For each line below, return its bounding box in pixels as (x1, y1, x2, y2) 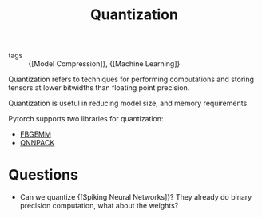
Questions (8, 166, 78, 184)
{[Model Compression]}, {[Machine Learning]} (28, 59, 181, 69)
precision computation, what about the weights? (19, 201, 179, 211)
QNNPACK (19, 138, 55, 148)
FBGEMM (19, 129, 52, 139)
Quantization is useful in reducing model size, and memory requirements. (8, 98, 249, 109)
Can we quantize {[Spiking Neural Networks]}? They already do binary (19, 192, 252, 202)
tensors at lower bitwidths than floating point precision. (8, 83, 190, 93)
